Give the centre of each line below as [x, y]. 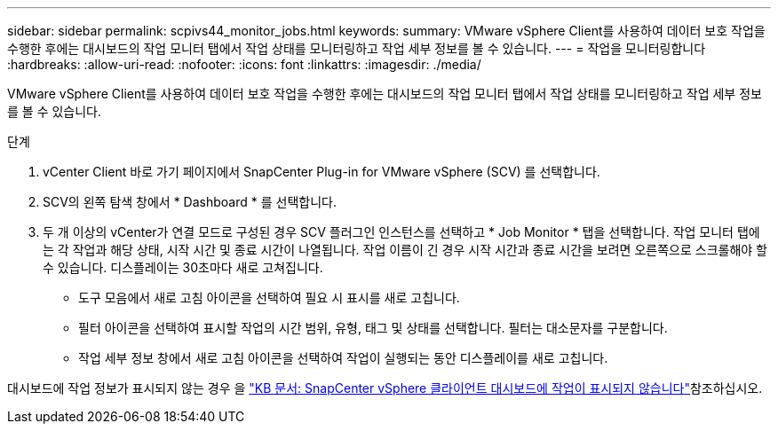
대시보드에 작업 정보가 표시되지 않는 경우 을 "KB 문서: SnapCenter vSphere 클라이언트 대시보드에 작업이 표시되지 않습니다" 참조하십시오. [385, 388]
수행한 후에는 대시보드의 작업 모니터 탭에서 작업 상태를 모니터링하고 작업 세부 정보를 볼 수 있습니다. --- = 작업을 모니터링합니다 [357, 48]
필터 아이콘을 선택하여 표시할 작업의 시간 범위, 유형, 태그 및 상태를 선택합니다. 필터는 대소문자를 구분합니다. [373, 328]
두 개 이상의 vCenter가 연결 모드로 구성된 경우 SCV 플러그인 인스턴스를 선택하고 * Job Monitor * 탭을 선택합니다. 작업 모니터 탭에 [401, 232]
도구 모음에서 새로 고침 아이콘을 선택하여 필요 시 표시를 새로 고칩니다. [269, 298]
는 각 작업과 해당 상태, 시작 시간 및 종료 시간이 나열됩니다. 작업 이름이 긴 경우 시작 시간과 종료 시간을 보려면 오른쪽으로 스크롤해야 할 [405, 250]
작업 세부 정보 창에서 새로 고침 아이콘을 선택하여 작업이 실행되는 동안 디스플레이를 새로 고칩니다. [343, 358]
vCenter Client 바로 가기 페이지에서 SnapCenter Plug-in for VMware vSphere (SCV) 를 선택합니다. [322, 172]
